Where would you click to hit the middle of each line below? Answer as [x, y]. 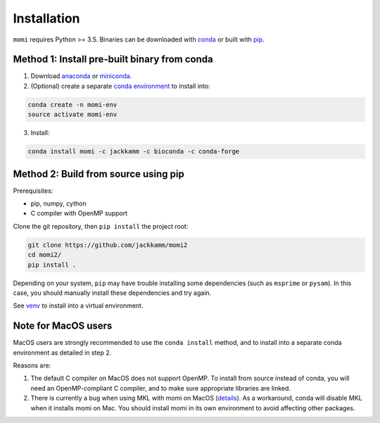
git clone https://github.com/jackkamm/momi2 [108, 245]
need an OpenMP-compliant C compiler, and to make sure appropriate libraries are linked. [161, 388]
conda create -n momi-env [72, 105]
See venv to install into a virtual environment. [78, 305]
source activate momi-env [72, 115]
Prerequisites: [33, 191]
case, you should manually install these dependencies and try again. [112, 293]
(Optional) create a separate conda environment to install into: [120, 86]
